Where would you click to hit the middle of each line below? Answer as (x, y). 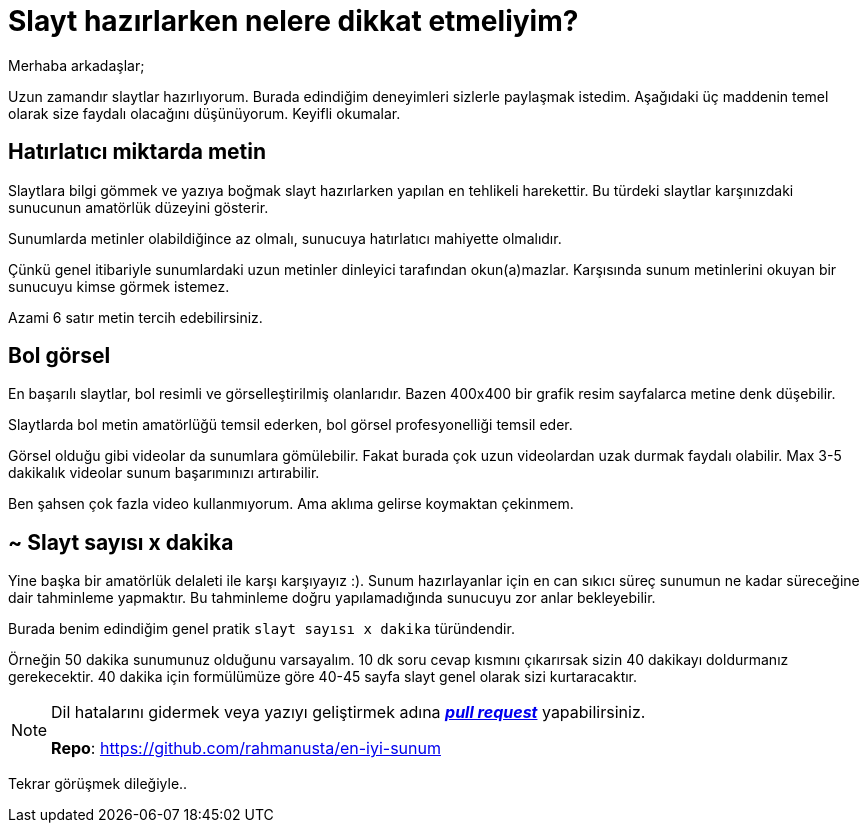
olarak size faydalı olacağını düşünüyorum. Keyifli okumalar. (204, 113)
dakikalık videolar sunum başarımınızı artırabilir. (164, 473)
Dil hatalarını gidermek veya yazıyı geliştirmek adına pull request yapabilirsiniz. (348, 712)
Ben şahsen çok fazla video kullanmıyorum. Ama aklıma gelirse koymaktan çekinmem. (291, 504)
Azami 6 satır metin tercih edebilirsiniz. (135, 317)
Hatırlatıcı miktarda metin (137, 152)
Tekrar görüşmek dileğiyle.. (98, 784)
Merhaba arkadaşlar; (76, 65)
